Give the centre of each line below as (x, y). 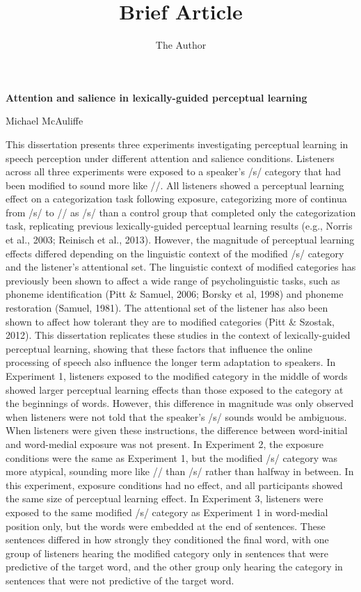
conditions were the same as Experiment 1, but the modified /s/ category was (172, 457)
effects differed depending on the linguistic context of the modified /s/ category (175, 253)
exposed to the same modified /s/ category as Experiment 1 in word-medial (167, 512)
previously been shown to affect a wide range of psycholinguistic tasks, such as (173, 280)
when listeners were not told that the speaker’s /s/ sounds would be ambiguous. (176, 416)
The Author (181, 45)
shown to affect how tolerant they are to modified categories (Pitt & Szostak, (170, 321)
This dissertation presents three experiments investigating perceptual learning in (177, 144)
